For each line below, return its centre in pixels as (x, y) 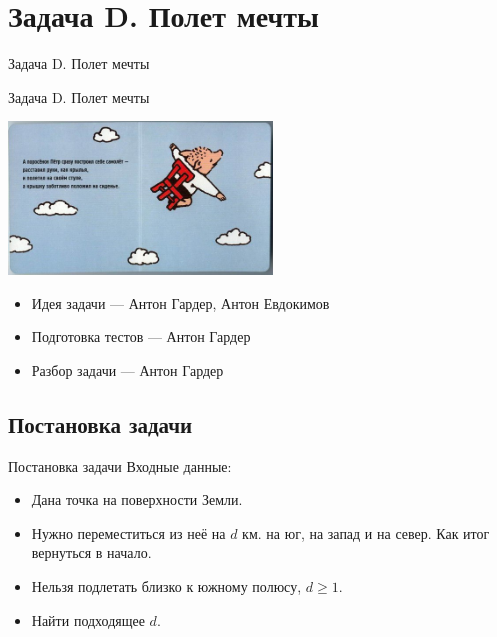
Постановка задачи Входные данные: (120, 465)
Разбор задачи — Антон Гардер (127, 369)
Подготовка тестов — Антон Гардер (141, 336)
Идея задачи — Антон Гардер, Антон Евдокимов (180, 302)
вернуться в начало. (91, 552)
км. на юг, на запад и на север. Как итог (366, 532)
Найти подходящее (88, 619)
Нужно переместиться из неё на (128, 532)
